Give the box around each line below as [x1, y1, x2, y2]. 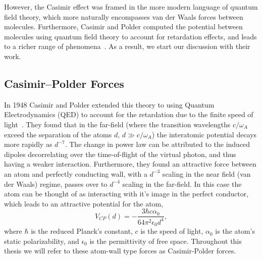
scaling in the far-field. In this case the [122, 178, 242, 189]
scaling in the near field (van [162, 168, 251, 179]
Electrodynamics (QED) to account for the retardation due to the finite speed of [4, 109, 253, 120]
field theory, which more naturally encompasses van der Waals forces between [4, 11, 243, 22]
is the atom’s [215, 226, 255, 236]
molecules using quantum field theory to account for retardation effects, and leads [4, 31, 257, 41]
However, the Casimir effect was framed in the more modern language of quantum [4, 2, 258, 12]
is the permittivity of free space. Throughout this [89, 235, 242, 246]
